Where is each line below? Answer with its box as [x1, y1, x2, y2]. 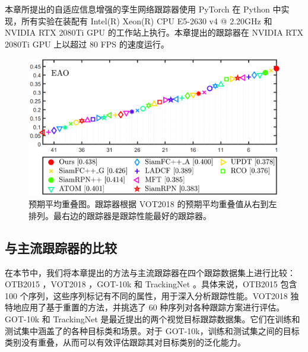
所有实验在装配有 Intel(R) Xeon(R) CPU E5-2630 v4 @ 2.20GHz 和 [21, 14, 272, 27]
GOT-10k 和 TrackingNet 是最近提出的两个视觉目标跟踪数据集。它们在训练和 [5, 313, 300, 325]
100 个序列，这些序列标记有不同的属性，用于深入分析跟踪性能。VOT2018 [5, 289, 288, 302]
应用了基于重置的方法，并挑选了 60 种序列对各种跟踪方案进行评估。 [21, 301, 285, 313]
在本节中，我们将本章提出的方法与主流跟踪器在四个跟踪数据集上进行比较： [5, 266, 296, 278]
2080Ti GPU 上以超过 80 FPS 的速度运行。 [5, 37, 169, 50]
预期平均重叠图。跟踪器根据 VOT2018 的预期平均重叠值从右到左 [28, 198, 277, 210]
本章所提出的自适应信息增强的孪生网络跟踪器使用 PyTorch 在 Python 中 [5, 3, 281, 15]
